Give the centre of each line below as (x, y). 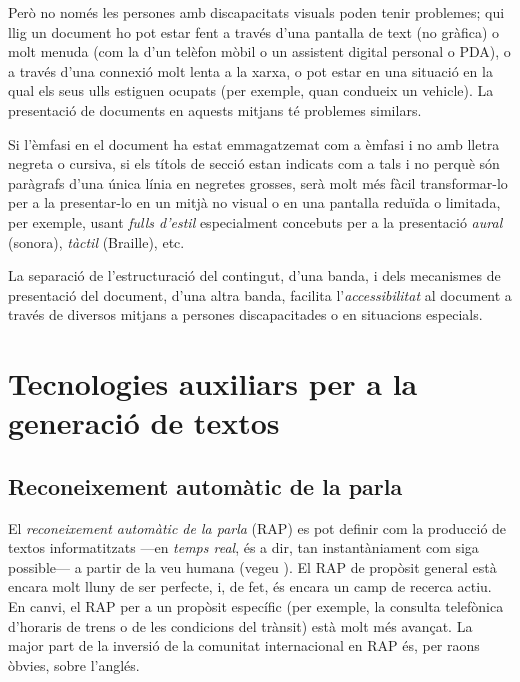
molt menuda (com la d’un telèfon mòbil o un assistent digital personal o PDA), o (259, 51)
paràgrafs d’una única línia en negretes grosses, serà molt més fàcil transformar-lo (258, 182)
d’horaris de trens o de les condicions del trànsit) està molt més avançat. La (240, 625)
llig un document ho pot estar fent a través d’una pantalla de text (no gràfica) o (254, 31)
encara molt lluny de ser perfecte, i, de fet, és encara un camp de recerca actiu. (250, 586)
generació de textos (144, 422)
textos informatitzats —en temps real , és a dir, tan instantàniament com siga (243, 547)
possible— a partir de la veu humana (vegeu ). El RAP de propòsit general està (252, 566)
